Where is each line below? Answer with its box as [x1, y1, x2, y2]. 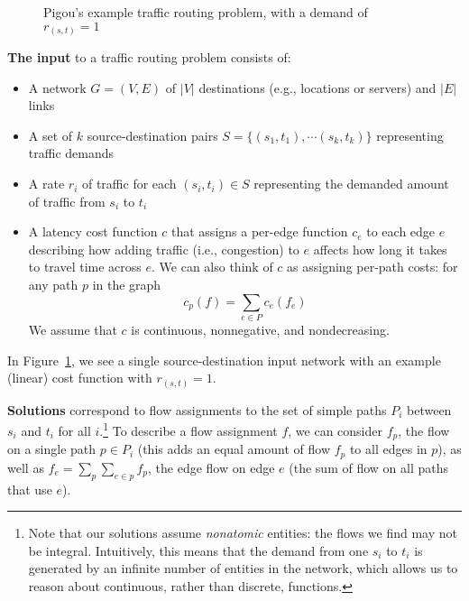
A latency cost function [28, 222, 158, 241]
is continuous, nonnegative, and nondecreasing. [131, 319, 390, 338]
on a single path [7, 439, 97, 458]
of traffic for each [81, 174, 177, 193]
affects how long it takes [313, 239, 447, 258]
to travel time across [28, 257, 142, 276]
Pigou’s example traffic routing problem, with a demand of [43, 3, 368, 21]
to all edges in [349, 439, 428, 458]
